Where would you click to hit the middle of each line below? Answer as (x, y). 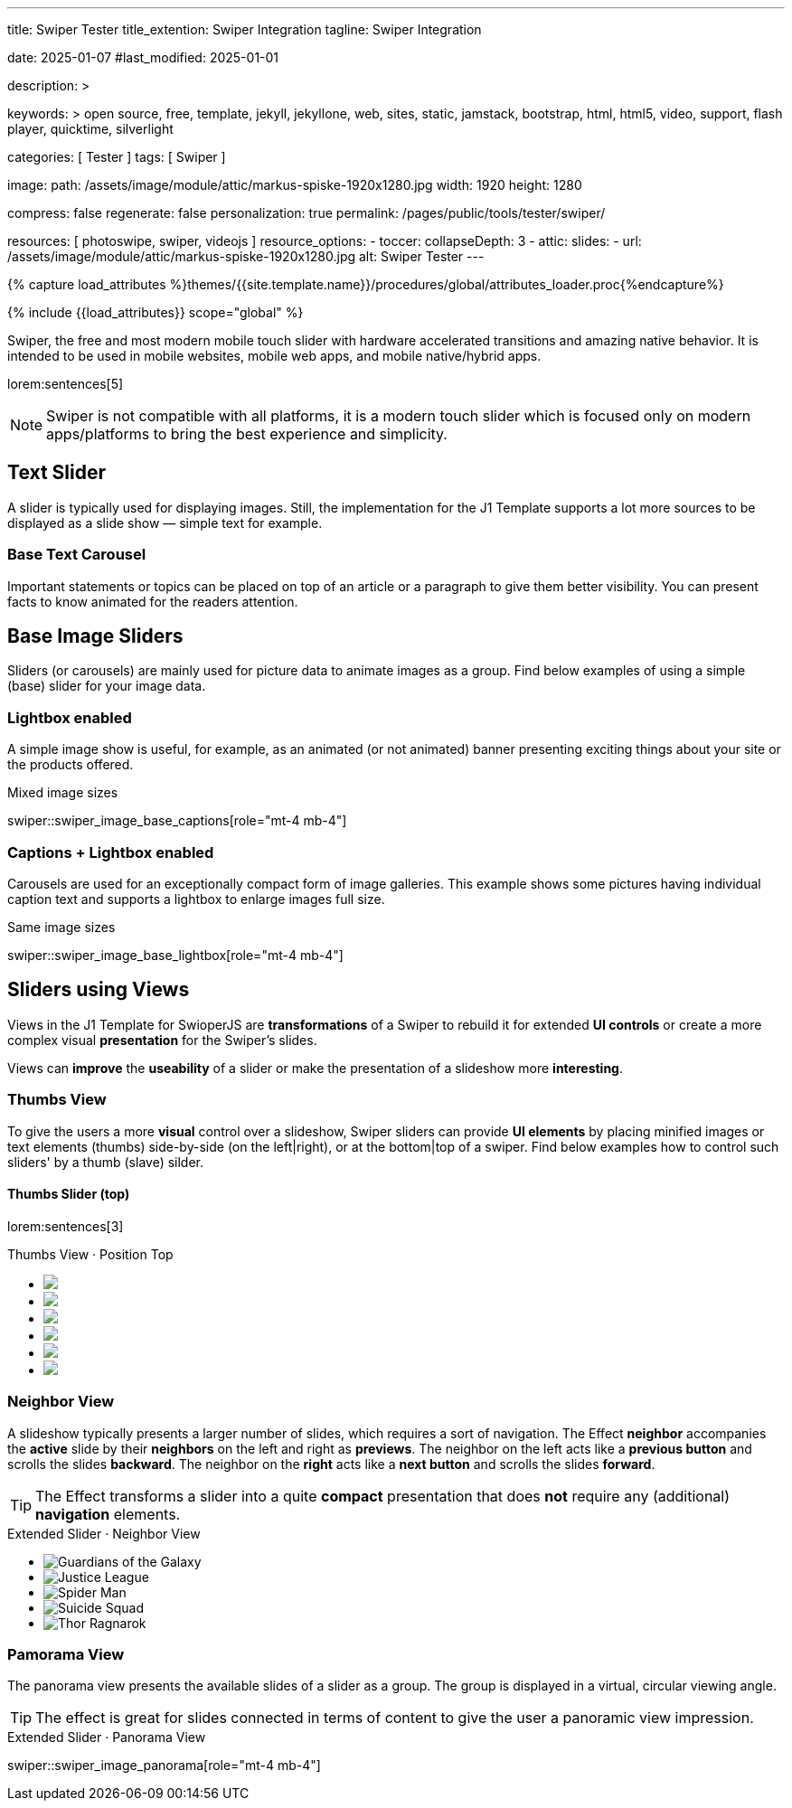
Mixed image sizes (63, 793)
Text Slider (57, 473)
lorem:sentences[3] (66, 1226)
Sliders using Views (99, 990)
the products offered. (71, 765)
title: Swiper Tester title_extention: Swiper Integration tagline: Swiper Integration (245, 29)
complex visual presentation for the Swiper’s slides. (162, 1040)
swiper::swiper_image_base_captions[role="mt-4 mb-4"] (177, 821)
